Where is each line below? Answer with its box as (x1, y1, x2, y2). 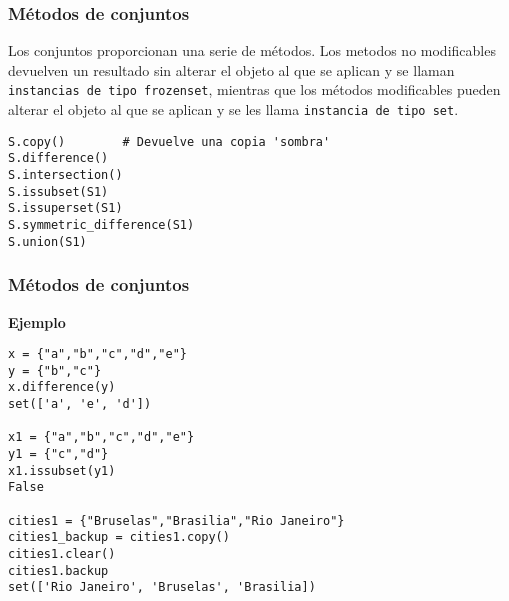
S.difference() (8, 151, 109, 166)
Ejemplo (8, 311, 66, 332)
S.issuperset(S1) (8, 201, 123, 216)
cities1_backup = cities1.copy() (8, 530, 230, 545)
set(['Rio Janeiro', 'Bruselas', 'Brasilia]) (8, 580, 316, 595)
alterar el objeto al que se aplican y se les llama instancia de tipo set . (8, 99, 459, 120)
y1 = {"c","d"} (8, 447, 109, 462)
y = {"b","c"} (8, 363, 102, 378)
